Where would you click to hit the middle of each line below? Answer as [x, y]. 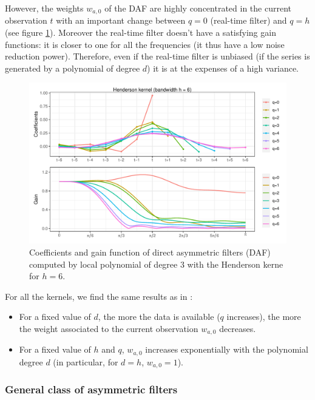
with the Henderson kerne [235, 264]
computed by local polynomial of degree [103, 264]
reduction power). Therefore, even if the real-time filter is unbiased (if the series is [157, 56]
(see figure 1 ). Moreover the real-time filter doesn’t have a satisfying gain [141, 32]
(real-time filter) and [249, 20]
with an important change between [121, 20]
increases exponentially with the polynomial [227, 349]
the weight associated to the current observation [109, 328]
